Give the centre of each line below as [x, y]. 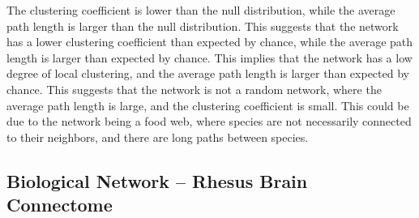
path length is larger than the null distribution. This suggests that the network [203, 26]
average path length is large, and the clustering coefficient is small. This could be [208, 105]
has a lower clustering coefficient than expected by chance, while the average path [210, 42]
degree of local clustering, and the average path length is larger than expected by [208, 73]
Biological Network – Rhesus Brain [157, 180]
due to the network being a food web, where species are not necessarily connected [209, 121]
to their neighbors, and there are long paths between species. [158, 137]
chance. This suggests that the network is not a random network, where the [194, 89]
